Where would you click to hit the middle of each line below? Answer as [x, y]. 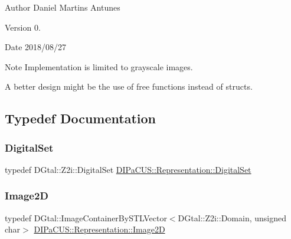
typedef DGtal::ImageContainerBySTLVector [86, 217]
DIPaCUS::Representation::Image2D [99, 229]
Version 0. [23, 27]
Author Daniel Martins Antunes [63, 7]
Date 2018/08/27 [36, 47]
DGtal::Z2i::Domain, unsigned [232, 217]
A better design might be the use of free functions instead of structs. [129, 86]
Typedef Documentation [80, 118]
